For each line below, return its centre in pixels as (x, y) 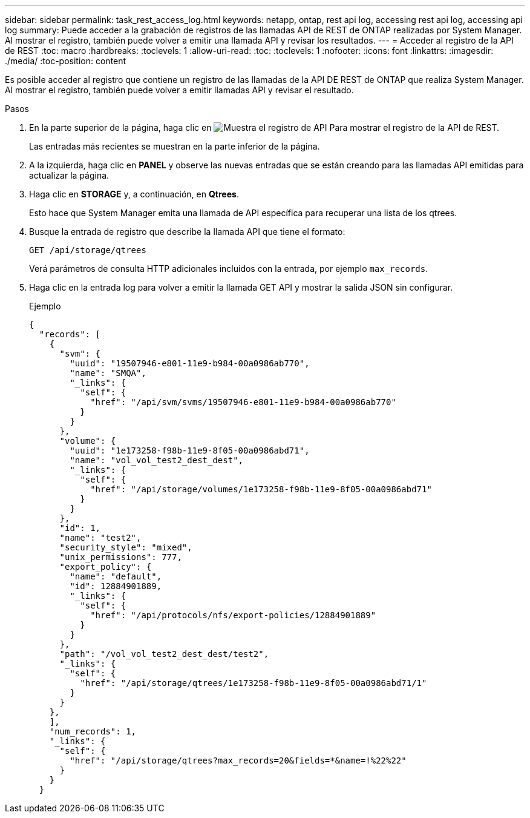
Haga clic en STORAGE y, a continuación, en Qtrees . (134, 194)
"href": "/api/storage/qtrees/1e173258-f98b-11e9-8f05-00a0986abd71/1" (254, 683)
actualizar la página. (69, 175)
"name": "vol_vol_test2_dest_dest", (157, 460)
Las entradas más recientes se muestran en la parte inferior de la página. (175, 146)
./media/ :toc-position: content (66, 61)
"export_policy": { (106, 567)
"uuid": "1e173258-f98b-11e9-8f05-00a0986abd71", (190, 450)
